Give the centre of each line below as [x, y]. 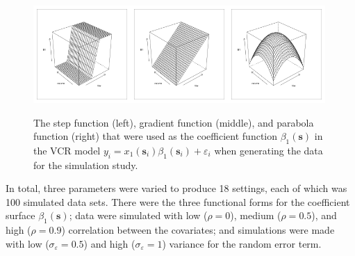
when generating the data [269, 150]
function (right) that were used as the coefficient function [156, 136]
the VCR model [67, 150]
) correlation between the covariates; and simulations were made [198, 230]
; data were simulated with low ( [138, 215]
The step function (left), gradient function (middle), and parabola [174, 122]
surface [20, 215]
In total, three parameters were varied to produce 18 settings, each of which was [176, 188]
